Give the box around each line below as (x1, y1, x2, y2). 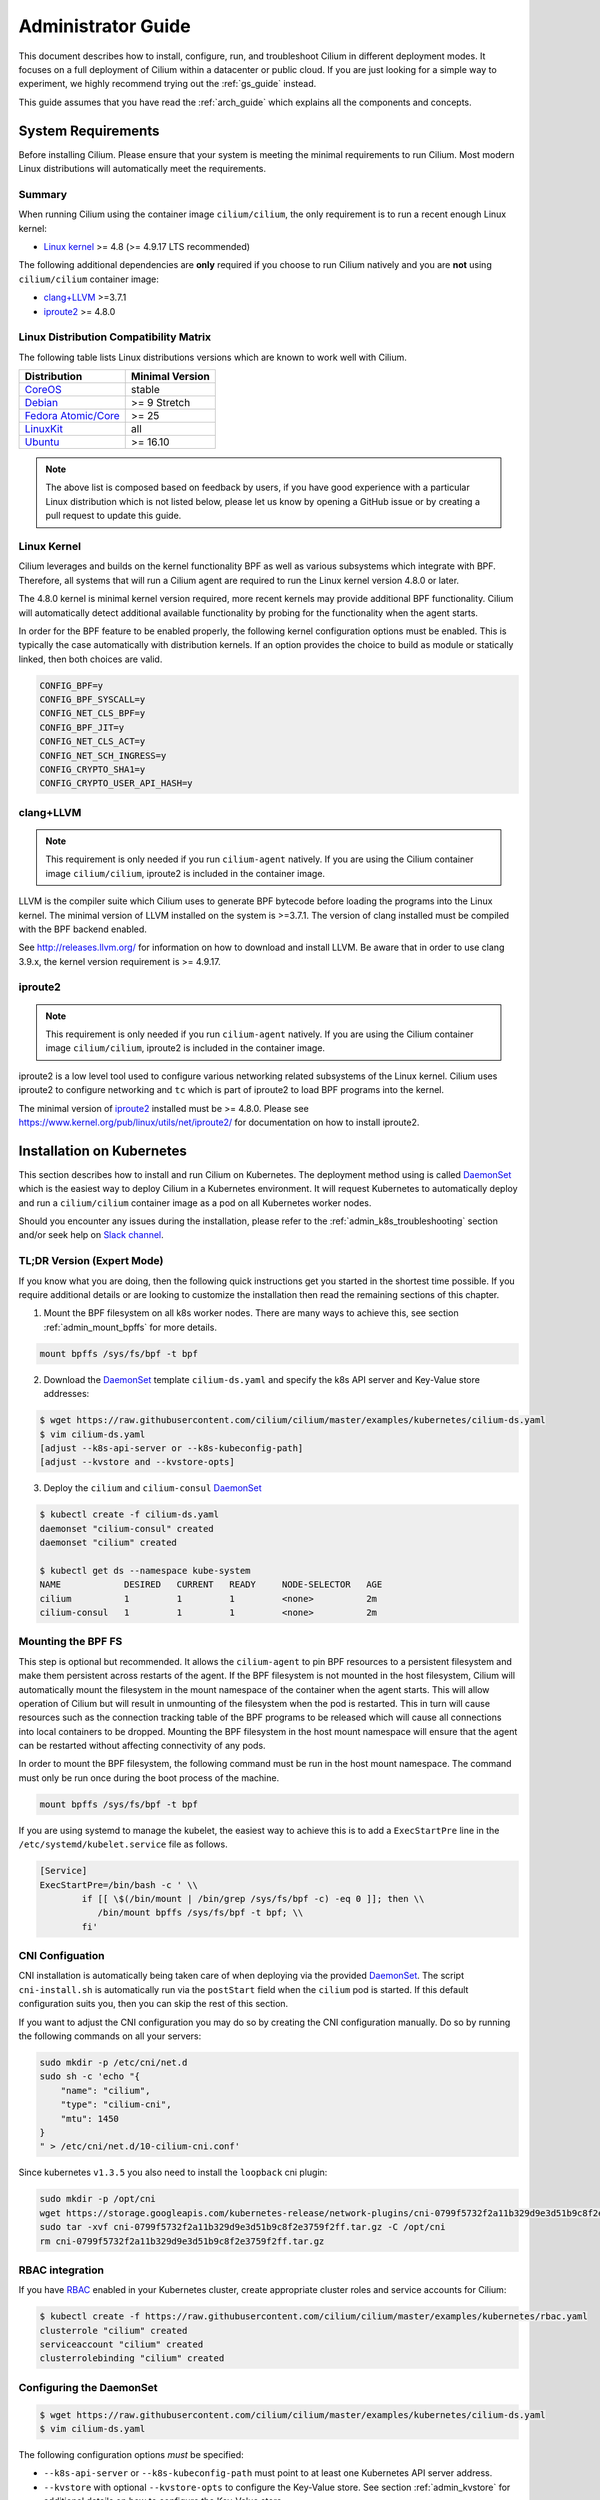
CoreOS (24, 383, 62, 397)
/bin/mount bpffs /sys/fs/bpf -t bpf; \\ (97, 1907, 304, 1919)
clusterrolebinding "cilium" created (39, 2353, 225, 2364)
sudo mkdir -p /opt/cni (39, 2193, 157, 2205)
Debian (24, 396, 59, 410)
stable (130, 383, 160, 397)
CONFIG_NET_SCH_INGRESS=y (39, 750, 167, 761)
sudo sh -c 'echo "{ (39, 2071, 140, 2082)
